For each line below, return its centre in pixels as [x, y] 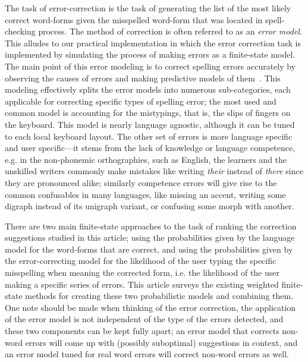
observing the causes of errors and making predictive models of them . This [143, 78]
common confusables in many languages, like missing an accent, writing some [145, 194]
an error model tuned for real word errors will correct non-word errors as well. [147, 354]
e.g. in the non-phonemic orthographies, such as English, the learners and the [146, 159]
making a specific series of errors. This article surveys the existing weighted [142, 284]
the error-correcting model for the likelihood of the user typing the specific [141, 261]
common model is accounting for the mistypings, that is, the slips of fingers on [148, 113]
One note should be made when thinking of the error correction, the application [150, 307]
